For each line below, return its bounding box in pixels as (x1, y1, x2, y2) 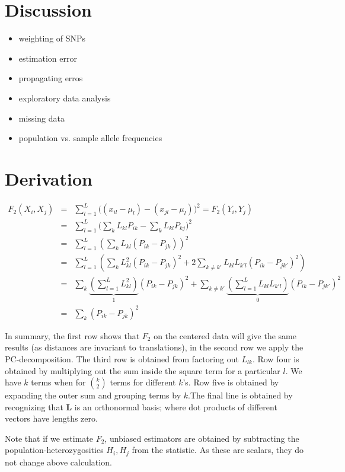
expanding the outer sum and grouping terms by (5, 389, 181, 401)
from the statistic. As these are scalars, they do (132, 444, 304, 456)
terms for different (110, 376, 176, 388)
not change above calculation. (5, 455, 112, 468)
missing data (18, 111, 65, 124)
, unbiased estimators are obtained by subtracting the (104, 432, 299, 444)
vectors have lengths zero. (5, 412, 98, 425)
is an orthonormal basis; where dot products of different (74, 400, 277, 413)
